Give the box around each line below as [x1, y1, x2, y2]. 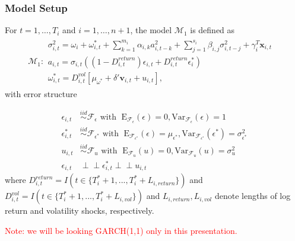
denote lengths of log [214, 189, 291, 202]
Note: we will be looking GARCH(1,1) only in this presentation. [5, 224, 237, 237]
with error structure [5, 87, 77, 99]
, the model [130, 24, 172, 36]
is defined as [190, 24, 235, 36]
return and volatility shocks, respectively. [5, 204, 154, 217]
